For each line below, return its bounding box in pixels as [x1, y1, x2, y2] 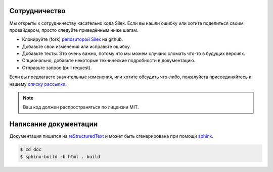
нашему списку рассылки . [9, 81, 67, 87]
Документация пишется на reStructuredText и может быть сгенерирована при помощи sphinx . [9, 133, 213, 139]
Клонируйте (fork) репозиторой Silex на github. [22, 36, 123, 42]
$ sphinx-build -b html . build [20, 154, 101, 159]
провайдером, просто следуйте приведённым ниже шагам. [9, 27, 139, 33]
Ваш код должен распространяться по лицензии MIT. [23, 104, 139, 110]
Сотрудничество [9, 7, 66, 15]
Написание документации [9, 120, 98, 129]
